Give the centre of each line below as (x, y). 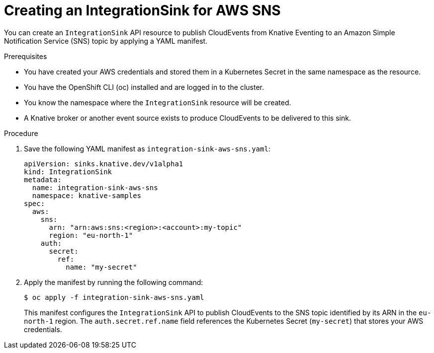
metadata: (43, 179)
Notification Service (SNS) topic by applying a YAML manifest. (106, 41)
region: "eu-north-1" (91, 235)
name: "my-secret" (101, 267)
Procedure (21, 133)
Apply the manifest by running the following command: (114, 282)
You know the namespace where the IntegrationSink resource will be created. (158, 102)
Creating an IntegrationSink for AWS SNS (142, 10)
